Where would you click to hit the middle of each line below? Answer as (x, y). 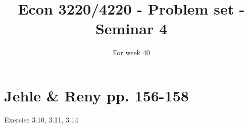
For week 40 (131, 52)
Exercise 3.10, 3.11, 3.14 (41, 119)
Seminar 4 (131, 28)
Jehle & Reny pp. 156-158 (96, 95)
